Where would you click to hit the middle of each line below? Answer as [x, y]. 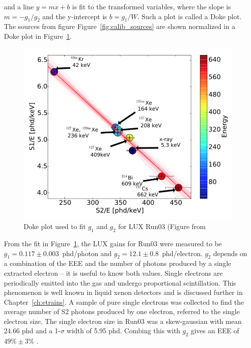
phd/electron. [182, 253]
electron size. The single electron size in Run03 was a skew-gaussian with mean [123, 321]
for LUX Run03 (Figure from [162, 226]
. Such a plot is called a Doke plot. [189, 16]
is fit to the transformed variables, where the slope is [151, 6]
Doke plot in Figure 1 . [38, 36]
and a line [19, 6]
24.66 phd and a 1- [32, 331]
